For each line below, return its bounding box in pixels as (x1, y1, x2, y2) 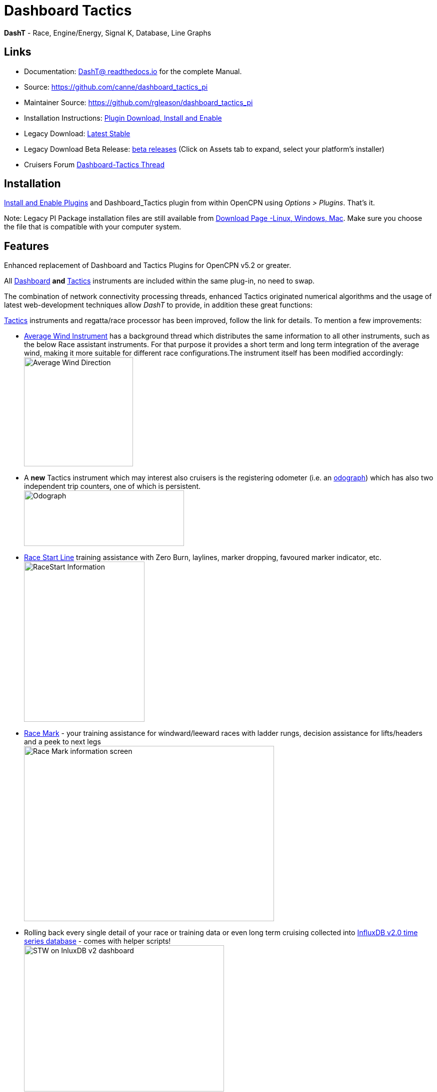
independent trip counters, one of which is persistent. (24, 482, 200, 491)
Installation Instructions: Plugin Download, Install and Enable (24, 113, 222, 122)
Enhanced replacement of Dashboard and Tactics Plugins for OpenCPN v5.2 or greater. (4, 261, 291, 270)
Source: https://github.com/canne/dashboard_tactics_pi (24, 82, 208, 91)
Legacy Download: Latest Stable (24, 129, 130, 138)
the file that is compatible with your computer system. (4, 222, 181, 231)
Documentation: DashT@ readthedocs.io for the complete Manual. (24, 67, 242, 76)
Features (4, 239, 49, 252)
